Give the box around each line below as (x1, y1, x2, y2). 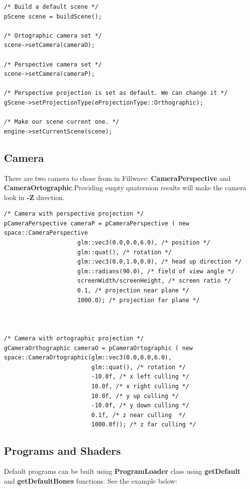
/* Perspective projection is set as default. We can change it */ (4, 89, 228, 97)
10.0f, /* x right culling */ (91, 382, 189, 390)
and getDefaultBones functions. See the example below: (4, 475, 177, 486)
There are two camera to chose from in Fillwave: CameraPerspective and (4, 173, 230, 183)
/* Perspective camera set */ (4, 61, 102, 68)
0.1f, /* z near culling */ (91, 411, 186, 419)
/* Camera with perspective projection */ (4, 210, 144, 218)
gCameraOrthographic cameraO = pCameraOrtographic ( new (4, 344, 193, 352)
